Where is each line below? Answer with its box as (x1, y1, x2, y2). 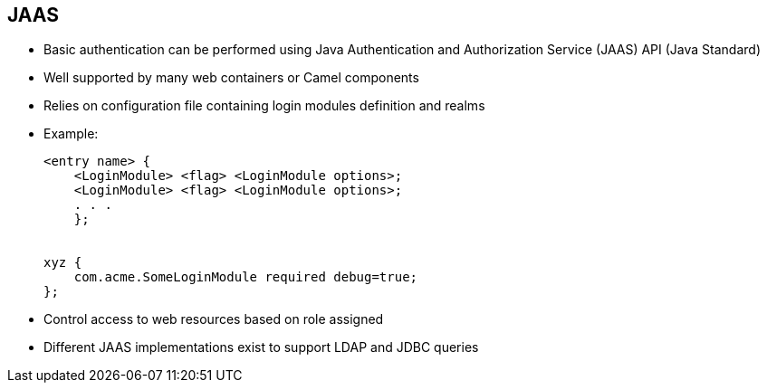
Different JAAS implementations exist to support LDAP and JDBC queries (43, 339, 479, 356)
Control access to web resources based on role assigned (43, 311, 384, 328)
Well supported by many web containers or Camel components (43, 70, 419, 86)
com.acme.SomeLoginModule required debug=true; (73, 270, 418, 285)
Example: (43, 126, 99, 142)
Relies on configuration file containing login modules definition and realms (43, 98, 485, 114)
